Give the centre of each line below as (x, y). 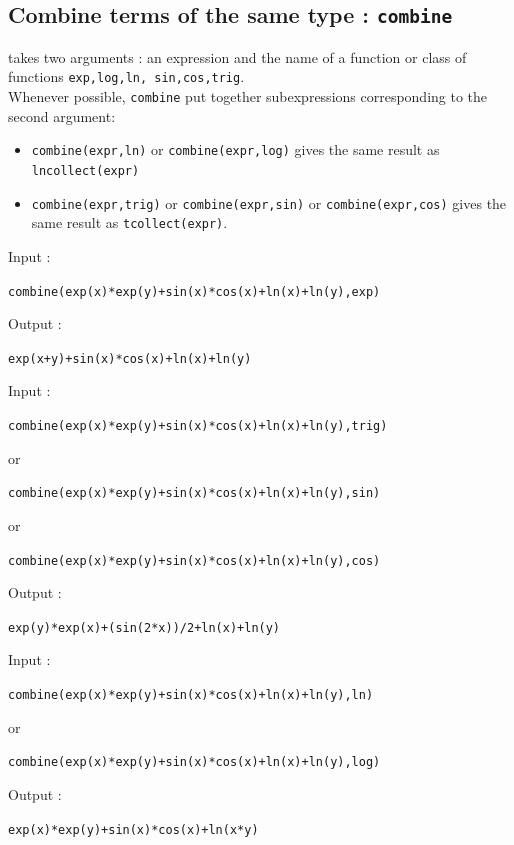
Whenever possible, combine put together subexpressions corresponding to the (248, 96)
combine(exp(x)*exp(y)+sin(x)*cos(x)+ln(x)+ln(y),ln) (191, 695)
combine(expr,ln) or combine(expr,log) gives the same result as (235, 149)
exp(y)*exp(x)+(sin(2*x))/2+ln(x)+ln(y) (144, 627)
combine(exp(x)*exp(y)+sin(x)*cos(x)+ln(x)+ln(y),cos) (194, 560)
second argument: (62, 115)
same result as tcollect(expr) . (129, 222)
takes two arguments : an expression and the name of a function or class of (237, 56)
